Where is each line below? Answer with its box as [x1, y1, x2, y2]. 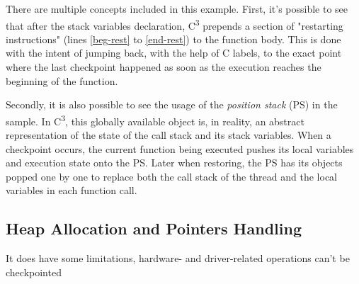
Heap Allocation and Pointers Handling [6, 217, 302, 239]
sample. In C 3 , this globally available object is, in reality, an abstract [6, 111, 304, 128]
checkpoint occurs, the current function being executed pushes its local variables [6, 141, 354, 156]
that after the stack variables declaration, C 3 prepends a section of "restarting [6, 16, 343, 33]
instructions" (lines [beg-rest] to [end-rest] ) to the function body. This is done [6, 31, 341, 46]
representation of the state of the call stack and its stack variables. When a [6, 127, 331, 142]
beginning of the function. [6, 73, 118, 88]
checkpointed [6, 264, 62, 279]
